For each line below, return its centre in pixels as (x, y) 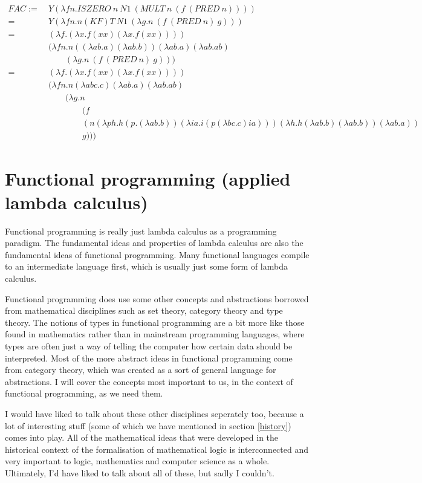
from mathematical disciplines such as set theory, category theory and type (144, 310)
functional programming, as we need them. (84, 393)
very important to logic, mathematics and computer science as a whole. (137, 461)
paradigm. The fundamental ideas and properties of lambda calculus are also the (154, 243)
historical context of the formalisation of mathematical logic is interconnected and (157, 449)
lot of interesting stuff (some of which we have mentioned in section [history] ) (148, 425)
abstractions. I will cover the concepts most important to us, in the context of (149, 381)
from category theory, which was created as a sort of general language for (141, 370)
